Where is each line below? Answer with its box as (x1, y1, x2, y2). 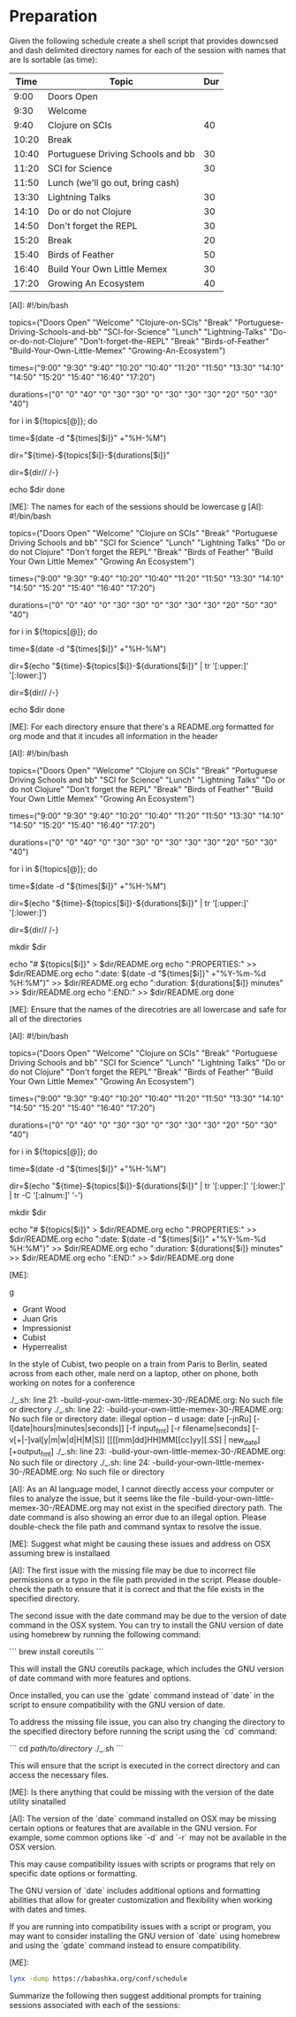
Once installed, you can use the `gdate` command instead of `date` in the (9, 1690, 275, 1701)
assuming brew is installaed (9, 1548, 110, 1559)
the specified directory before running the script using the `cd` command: (9, 1726, 277, 1736)
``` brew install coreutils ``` (9, 1646, 104, 1657)
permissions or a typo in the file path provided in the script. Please (9, 1574, 252, 1585)
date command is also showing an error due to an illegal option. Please (9, 1512, 267, 1523)
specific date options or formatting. (9, 1868, 138, 1879)
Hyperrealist (21, 1341, 68, 1351)
